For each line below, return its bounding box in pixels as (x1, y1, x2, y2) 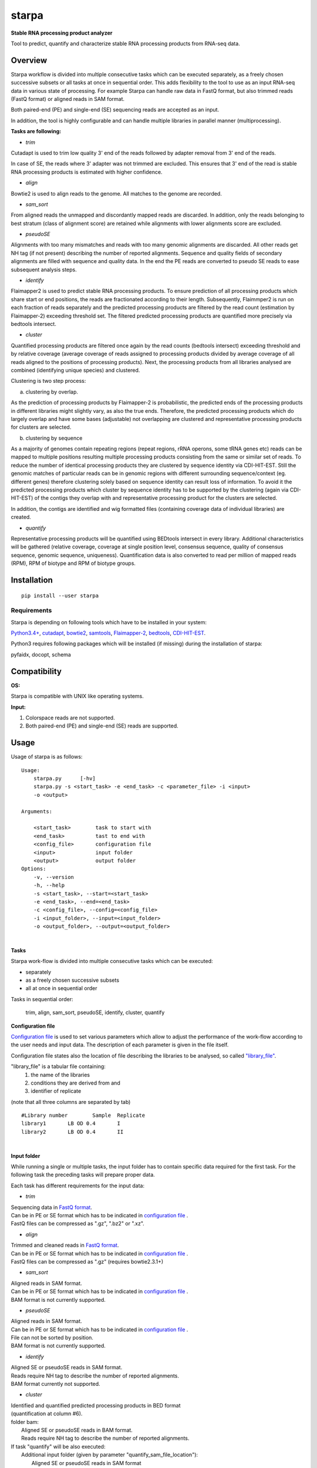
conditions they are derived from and (31, 1079, 120, 1086)
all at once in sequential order (25, 985, 97, 992)
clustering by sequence (25, 435, 83, 442)
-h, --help (33, 882, 65, 889)
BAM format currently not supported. (11, 1381, 100, 1388)
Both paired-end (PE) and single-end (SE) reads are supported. (25, 722, 178, 729)
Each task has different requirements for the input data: (11, 1182, 145, 1189)
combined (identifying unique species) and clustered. (11, 366, 140, 373)
